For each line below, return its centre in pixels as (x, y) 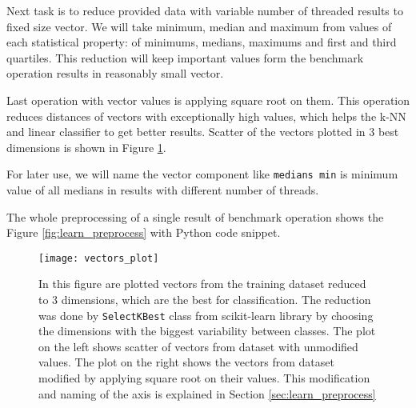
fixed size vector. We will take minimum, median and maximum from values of (199, 26)
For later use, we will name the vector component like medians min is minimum (202, 174)
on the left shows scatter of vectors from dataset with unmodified (198, 346)
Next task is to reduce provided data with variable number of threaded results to (205, 10)
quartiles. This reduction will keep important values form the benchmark (185, 57)
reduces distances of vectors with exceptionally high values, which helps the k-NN (206, 116)
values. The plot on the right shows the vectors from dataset (186, 362)
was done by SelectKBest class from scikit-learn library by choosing (206, 315)
